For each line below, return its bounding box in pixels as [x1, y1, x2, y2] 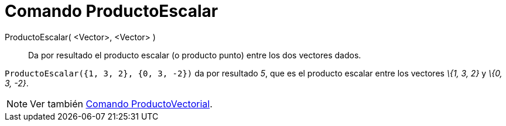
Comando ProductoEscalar [5, 1, 218, 21]
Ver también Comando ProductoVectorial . [30, 97, 213, 110]
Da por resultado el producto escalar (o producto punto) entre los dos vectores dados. [28, 50, 361, 60]
